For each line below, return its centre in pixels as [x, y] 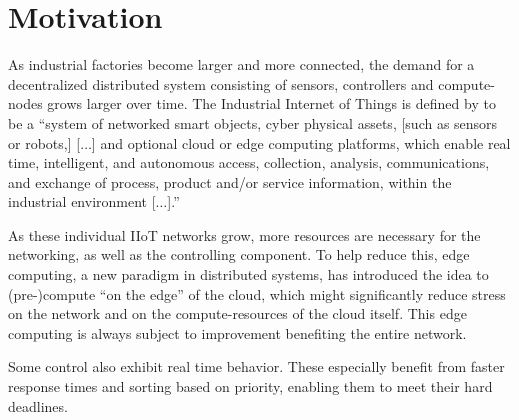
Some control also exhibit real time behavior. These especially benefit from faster [256, 366]
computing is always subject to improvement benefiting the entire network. [237, 332]
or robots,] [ [44, 142]
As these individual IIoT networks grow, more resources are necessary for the [244, 234]
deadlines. [38, 405]
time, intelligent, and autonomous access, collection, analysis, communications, [249, 162]
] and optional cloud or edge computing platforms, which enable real [301, 142]
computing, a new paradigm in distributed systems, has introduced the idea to [248, 274]
